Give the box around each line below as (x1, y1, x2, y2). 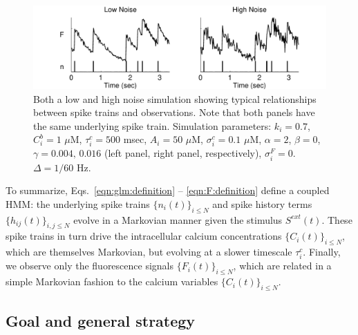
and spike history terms (212, 196, 312, 211)
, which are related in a (233, 258, 332, 273)
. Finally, (303, 245, 341, 259)
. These (321, 212, 352, 227)
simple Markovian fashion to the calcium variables (6, 274, 218, 289)
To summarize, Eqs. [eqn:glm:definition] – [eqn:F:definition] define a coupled (6, 183, 330, 198)
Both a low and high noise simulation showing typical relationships (33, 91, 317, 106)
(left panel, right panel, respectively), (104, 146, 262, 160)
